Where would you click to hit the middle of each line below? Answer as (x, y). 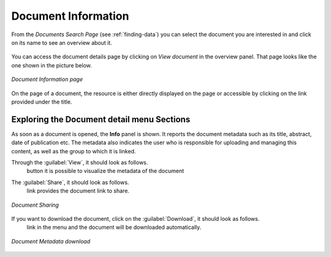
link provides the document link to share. (78, 191)
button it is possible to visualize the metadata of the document (105, 171)
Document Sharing (35, 205)
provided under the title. (42, 102)
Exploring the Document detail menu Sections (101, 119)
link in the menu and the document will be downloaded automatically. (114, 228)
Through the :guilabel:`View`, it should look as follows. (80, 162)
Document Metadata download (51, 241)
